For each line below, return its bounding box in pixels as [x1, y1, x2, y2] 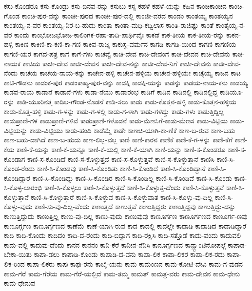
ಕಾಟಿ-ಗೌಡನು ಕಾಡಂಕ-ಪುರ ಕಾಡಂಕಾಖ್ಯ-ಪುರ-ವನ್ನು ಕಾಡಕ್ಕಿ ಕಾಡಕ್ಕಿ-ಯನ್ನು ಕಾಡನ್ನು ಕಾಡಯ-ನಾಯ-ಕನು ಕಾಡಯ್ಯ [4, 77, 248, 87]
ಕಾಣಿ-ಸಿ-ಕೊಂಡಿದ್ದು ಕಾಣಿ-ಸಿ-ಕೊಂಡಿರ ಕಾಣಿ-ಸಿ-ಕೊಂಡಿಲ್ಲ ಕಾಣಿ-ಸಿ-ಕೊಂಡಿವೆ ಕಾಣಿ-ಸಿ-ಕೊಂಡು [32, 173, 232, 183]
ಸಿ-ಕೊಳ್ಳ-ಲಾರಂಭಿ [4, 182, 42, 193]
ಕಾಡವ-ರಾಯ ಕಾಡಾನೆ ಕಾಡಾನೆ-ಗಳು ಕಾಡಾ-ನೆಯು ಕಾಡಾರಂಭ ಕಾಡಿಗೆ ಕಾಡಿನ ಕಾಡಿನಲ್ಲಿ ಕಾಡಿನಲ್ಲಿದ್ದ [4, 87, 218, 97]
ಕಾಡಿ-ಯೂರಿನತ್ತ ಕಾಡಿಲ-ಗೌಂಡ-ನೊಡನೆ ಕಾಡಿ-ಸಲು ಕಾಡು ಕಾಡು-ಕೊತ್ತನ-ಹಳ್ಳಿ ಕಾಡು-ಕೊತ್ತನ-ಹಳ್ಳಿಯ [17, 96, 236, 106]
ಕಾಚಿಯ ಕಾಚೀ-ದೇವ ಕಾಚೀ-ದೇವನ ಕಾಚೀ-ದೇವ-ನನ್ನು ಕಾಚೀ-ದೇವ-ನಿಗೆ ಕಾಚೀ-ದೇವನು [22, 58, 211, 68]
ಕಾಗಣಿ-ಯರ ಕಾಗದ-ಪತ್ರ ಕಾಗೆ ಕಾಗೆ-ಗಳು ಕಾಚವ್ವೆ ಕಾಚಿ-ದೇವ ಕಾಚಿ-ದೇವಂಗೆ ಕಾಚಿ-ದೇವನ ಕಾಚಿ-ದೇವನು [4, 48, 231, 58]
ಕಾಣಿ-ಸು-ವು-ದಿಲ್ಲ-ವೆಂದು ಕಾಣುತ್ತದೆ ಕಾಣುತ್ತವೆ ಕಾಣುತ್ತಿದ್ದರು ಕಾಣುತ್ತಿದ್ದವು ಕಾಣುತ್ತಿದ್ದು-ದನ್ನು [34, 201, 236, 212]
